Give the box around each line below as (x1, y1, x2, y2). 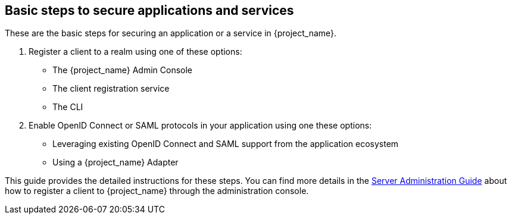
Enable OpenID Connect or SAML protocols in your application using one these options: (29, 120, 372, 131)
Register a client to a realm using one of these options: (29, 46, 242, 57)
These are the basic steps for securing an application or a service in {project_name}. (5, 28, 337, 39)
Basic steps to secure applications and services (5, 3, 294, 18)
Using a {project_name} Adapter (52, 157, 179, 168)
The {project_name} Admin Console (52, 65, 193, 76)
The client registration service (52, 83, 170, 94)
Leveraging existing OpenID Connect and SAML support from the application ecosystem (52, 139, 399, 149)
